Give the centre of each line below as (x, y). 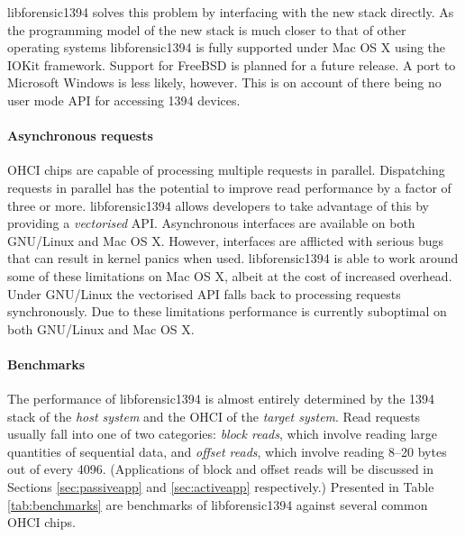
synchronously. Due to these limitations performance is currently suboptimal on (227, 311)
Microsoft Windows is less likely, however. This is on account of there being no (224, 82)
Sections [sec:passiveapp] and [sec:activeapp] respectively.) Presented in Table (221, 487)
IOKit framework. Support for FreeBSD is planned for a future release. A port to (232, 64)
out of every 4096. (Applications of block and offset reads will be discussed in (221, 469)
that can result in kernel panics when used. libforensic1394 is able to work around (233, 258)
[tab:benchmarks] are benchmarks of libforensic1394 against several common (218, 504)
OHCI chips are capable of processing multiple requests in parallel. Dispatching (226, 170)
